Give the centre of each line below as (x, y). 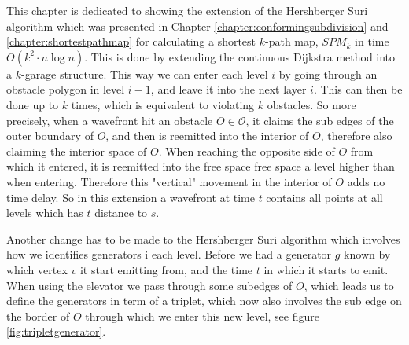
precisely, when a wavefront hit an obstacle (110, 120)
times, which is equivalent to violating (163, 104)
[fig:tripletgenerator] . (56, 331)
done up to (33, 104)
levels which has (45, 213)
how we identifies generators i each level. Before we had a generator (169, 254)
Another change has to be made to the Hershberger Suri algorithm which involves (203, 239)
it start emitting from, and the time (166, 269)
